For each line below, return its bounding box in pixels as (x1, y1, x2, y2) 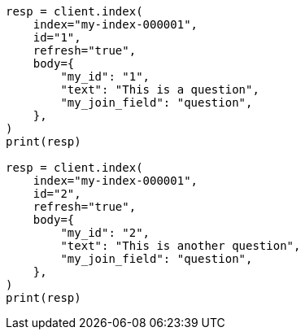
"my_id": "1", (60, 70, 150, 83)
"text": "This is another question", (60, 239, 301, 252)
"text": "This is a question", (60, 83, 259, 96)
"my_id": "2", (60, 226, 150, 239)
